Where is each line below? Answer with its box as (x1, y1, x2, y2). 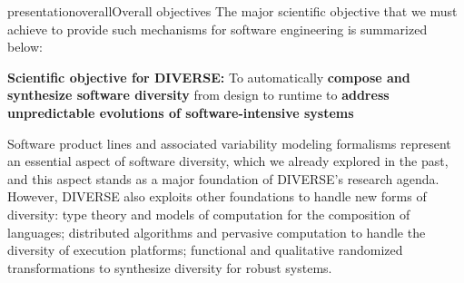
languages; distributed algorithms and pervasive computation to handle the (7, 222, 426, 241)
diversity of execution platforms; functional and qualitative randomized (7, 240, 403, 259)
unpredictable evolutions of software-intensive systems (7, 102, 354, 122)
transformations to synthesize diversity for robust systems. (7, 258, 332, 277)
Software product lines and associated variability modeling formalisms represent (7, 133, 451, 152)
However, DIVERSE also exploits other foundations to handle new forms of (7, 187, 427, 206)
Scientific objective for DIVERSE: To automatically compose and (7, 67, 410, 86)
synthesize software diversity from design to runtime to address (7, 85, 390, 104)
